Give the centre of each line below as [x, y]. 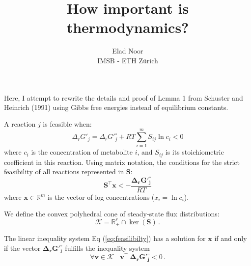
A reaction [20, 123]
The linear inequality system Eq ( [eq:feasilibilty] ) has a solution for [105, 238]
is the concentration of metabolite [82, 152]
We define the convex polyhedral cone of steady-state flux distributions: [112, 213]
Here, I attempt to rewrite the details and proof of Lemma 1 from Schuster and [124, 97]
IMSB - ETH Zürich [128, 60]
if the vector [22, 248]
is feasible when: [67, 123]
